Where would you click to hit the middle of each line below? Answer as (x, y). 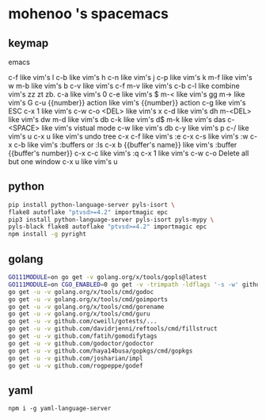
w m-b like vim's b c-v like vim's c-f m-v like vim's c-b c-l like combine (124, 86)
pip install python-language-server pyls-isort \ (92, 204)
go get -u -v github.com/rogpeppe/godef (76, 365)
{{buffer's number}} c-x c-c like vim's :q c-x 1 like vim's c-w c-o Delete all (129, 153)
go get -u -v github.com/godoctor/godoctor (81, 343)
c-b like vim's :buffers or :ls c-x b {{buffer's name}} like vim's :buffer (125, 145)
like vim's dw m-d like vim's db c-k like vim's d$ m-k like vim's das (117, 119)
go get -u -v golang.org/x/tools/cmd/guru (79, 314)
